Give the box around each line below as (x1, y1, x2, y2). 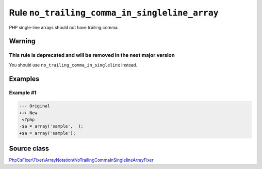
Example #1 (9, 90, 36, 96)
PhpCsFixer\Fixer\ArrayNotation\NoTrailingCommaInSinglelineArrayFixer (9, 157, 154, 163)
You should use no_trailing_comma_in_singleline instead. (9, 62, 138, 68)
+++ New (19, 110, 37, 116)
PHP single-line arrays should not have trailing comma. (9, 24, 119, 30)
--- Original (19, 103, 50, 109)
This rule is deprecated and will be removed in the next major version (9, 52, 175, 59)
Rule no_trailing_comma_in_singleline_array (9, 7, 219, 18)
